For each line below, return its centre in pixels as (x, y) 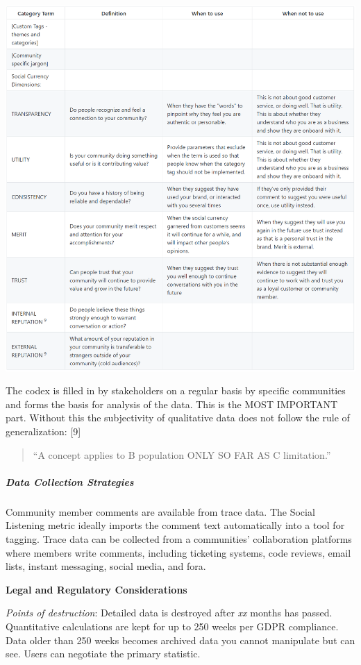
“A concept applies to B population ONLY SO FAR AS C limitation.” (182, 454)
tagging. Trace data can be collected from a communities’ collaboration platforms (179, 538)
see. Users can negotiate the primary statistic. (103, 654)
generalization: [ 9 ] (43, 431)
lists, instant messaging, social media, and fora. (106, 566)
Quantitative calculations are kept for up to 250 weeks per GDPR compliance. (172, 626)
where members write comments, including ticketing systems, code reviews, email (178, 552)
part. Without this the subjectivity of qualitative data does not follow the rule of (178, 418)
